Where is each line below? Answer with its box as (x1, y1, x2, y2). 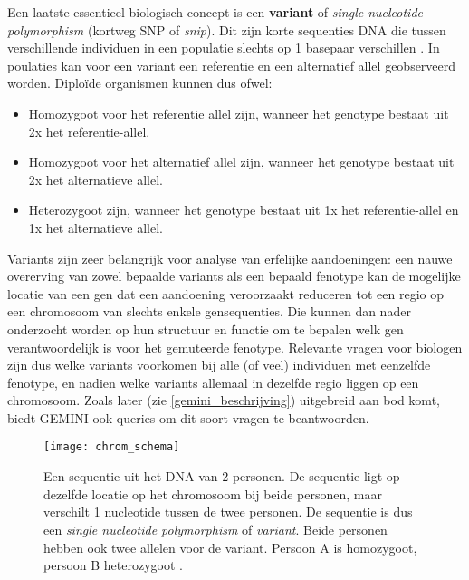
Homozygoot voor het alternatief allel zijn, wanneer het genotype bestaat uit (28, 152, 455, 171)
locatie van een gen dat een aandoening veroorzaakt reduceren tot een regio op (7, 284, 445, 303)
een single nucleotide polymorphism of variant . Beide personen (43, 519, 388, 538)
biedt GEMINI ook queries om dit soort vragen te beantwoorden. (7, 408, 369, 427)
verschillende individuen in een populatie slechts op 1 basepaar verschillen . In (7, 38, 440, 57)
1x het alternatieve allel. (28, 217, 164, 237)
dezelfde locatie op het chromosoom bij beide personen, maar (43, 484, 382, 503)
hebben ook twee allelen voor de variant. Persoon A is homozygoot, (43, 537, 417, 556)
